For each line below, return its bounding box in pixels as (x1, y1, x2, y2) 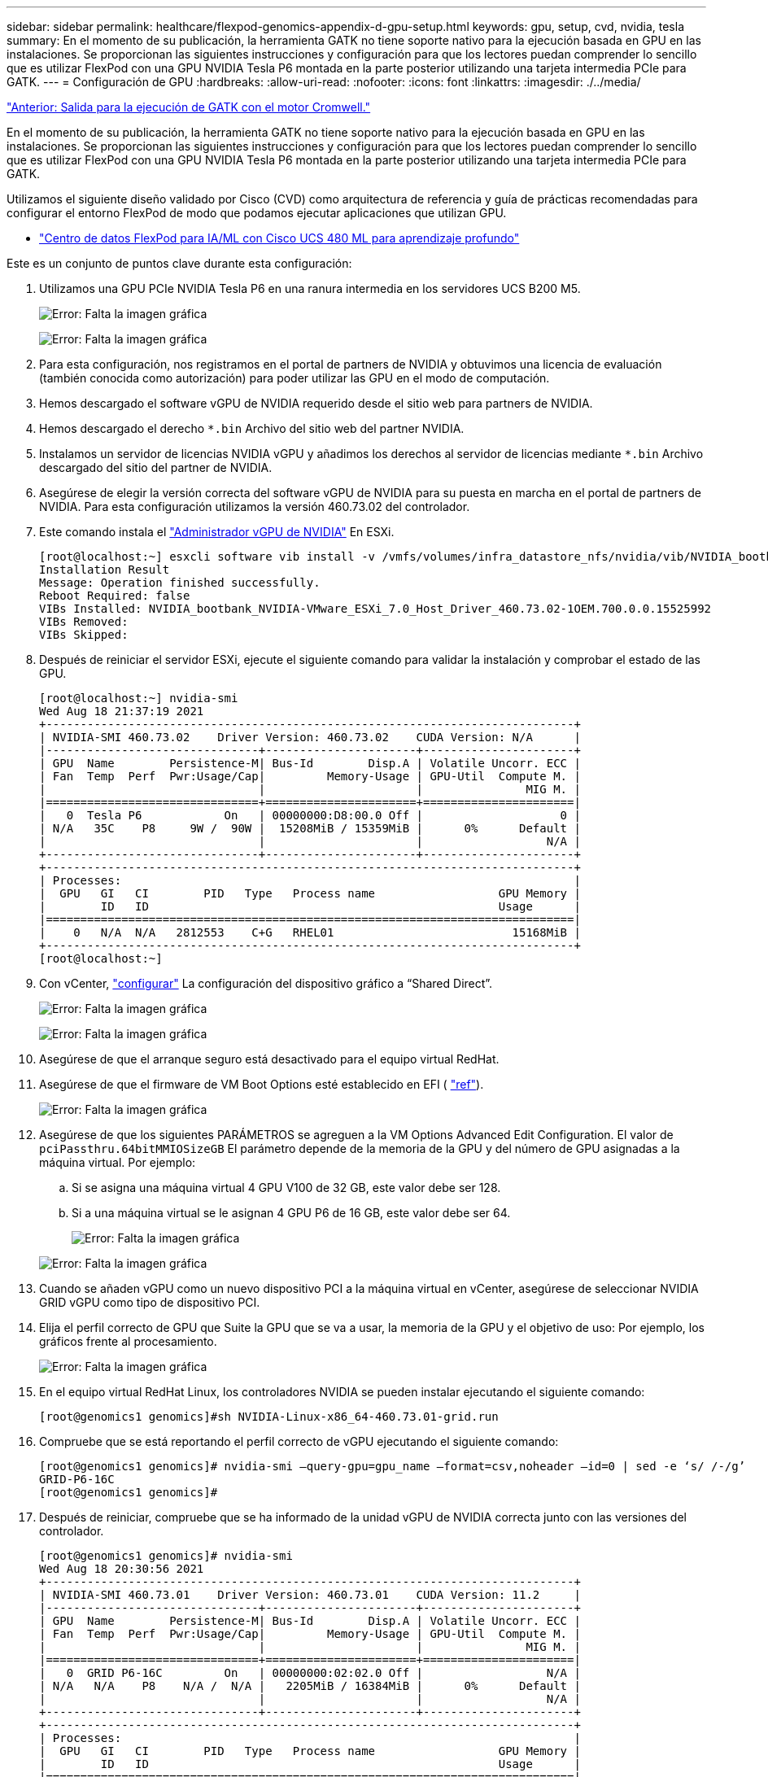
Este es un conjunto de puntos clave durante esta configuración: (7, 256, 352, 270)
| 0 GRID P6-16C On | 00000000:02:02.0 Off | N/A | (39, 1666, 581, 1679)
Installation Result (39, 563, 170, 576)
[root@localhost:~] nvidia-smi (39, 692, 238, 705)
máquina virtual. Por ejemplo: (39, 1155, 196, 1169)
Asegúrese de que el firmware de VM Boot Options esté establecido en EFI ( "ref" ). (39, 1077, 484, 1091)
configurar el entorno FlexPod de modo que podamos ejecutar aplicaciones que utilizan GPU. (7, 206, 507, 220)
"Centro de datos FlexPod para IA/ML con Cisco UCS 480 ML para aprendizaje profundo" (39, 231, 520, 245)
